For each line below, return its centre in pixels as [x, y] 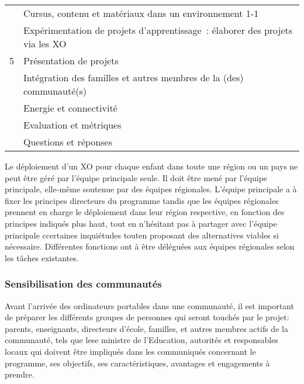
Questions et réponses [68, 142]
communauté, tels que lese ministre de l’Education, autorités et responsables [141, 340]
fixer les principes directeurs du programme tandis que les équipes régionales [142, 200]
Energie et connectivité [70, 108]
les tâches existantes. [42, 257]
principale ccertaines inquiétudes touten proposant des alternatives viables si [142, 235]
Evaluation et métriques [72, 125]
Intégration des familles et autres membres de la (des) [134, 77]
